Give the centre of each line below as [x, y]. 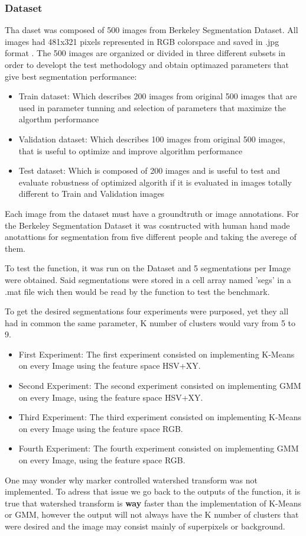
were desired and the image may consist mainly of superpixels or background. [145, 526]
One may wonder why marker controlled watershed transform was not [131, 480]
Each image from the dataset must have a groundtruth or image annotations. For [152, 213]
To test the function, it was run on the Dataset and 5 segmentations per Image [148, 268]
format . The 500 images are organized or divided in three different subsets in [145, 53]
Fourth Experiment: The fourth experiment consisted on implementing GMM [159, 448]
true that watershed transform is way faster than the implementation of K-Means [153, 503]
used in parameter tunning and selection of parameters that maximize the [152, 107]
